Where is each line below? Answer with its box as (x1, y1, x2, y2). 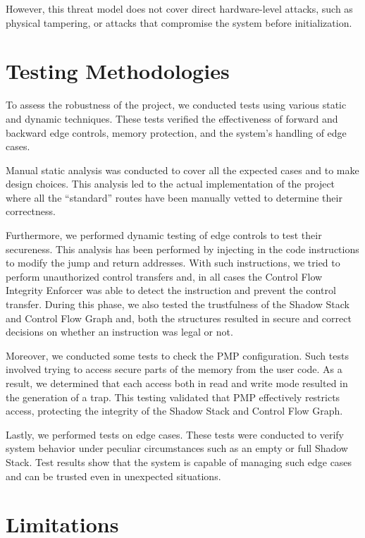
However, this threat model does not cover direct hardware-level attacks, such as (6, 1, 353, 16)
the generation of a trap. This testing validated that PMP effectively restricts (6, 389, 340, 404)
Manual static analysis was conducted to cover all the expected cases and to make (6, 162, 359, 177)
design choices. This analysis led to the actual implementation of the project (6, 176, 335, 191)
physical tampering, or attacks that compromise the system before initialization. (6, 15, 352, 30)
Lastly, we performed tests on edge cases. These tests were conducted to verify (6, 427, 344, 441)
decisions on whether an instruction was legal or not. (6, 324, 233, 339)
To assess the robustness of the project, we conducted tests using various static (6, 97, 347, 112)
